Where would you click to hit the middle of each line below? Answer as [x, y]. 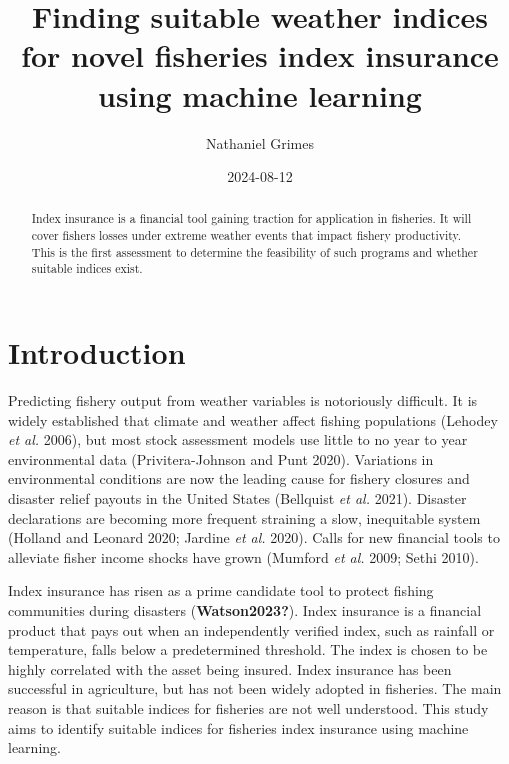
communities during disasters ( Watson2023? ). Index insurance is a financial [245, 609]
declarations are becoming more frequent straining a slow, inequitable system [244, 517]
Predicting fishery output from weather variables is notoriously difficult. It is [243, 400]
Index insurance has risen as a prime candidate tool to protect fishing [221, 590]
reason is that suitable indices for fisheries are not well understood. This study [248, 707]
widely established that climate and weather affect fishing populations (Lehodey [253, 419]
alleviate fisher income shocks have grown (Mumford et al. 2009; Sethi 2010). [243, 556]
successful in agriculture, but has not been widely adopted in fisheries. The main [255, 688]
